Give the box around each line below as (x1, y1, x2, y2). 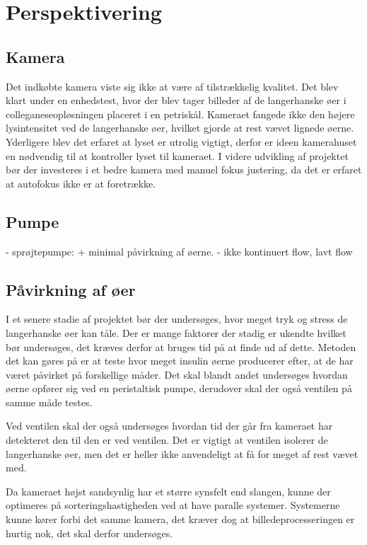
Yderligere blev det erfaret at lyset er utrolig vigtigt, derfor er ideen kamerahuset (6, 134, 357, 149)
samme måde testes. (6, 394, 93, 409)
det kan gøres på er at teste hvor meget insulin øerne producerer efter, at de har (6, 353, 354, 368)
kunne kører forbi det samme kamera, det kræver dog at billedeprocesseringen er (6, 512, 355, 527)
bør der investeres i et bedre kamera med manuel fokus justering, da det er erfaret (6, 162, 362, 177)
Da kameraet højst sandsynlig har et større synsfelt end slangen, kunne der (6, 483, 331, 498)
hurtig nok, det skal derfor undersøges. (6, 525, 173, 540)
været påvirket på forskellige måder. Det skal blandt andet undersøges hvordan (6, 367, 348, 381)
